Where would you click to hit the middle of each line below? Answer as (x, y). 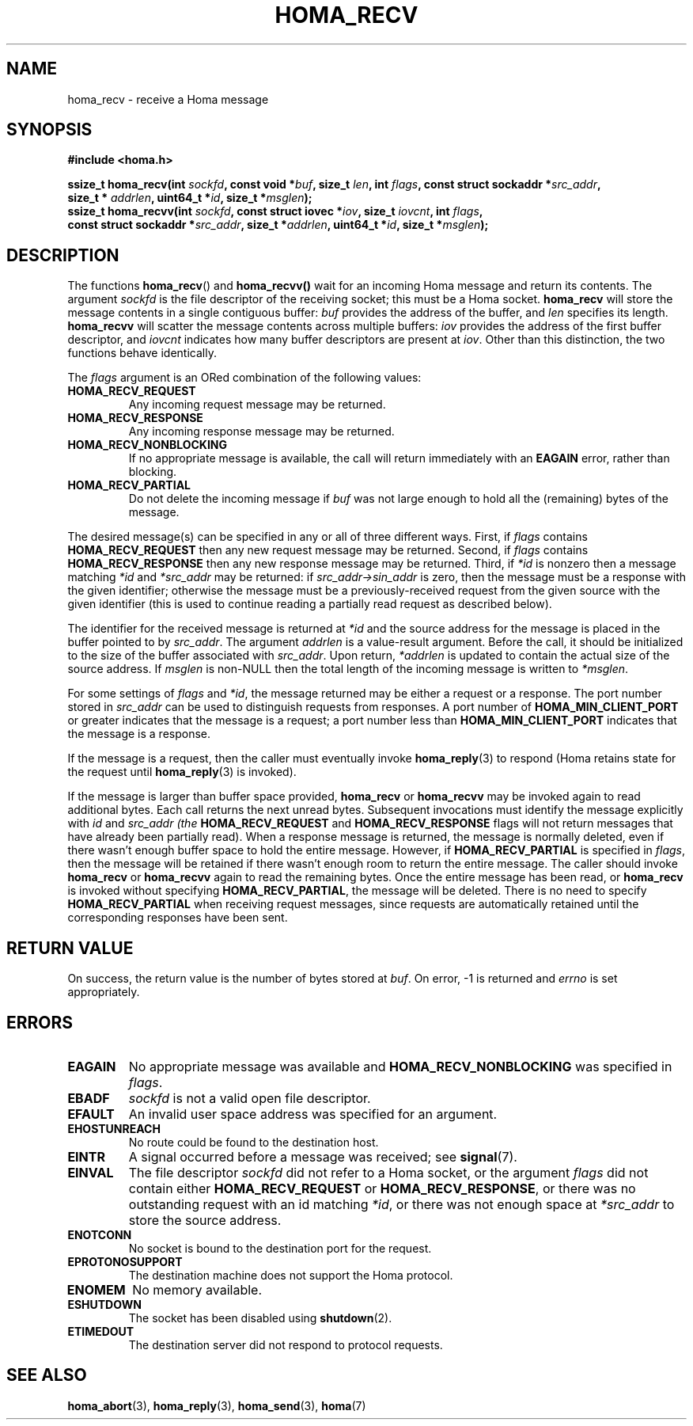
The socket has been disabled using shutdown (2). (260, 1318)
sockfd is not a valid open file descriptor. (250, 1098)
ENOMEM (96, 1289)
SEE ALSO (47, 1375)
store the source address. (205, 1220)
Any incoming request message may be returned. (257, 405)
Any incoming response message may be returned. (261, 432)
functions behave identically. (142, 353)
